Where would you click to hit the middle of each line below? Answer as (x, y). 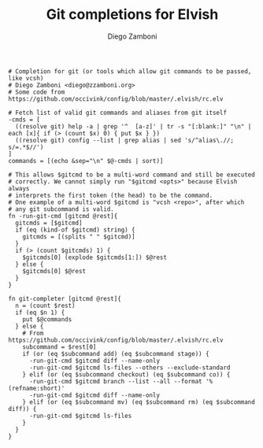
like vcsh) (26, 78)
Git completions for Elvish (132, 15)
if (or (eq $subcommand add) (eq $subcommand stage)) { (116, 354)
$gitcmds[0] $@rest (54, 271)
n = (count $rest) (46, 305)
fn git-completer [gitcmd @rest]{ (65, 298)
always (19, 188)
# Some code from (37, 92)
